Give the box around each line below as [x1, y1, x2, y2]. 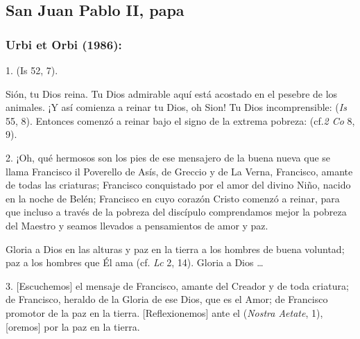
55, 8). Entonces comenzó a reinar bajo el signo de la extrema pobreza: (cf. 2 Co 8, [6, 113, 355, 128]
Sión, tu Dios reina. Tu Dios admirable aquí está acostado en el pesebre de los [6, 86, 338, 101]
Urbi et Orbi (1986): [6, 35, 122, 53]
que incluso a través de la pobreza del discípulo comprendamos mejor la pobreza [6, 205, 347, 219]
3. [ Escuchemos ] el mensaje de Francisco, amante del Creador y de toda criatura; [6, 278, 349, 293]
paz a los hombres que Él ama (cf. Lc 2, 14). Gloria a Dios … [6, 255, 264, 270]
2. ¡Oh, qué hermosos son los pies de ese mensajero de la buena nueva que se [6, 150, 331, 164]
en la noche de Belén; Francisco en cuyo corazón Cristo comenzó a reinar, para [6, 191, 340, 205]
